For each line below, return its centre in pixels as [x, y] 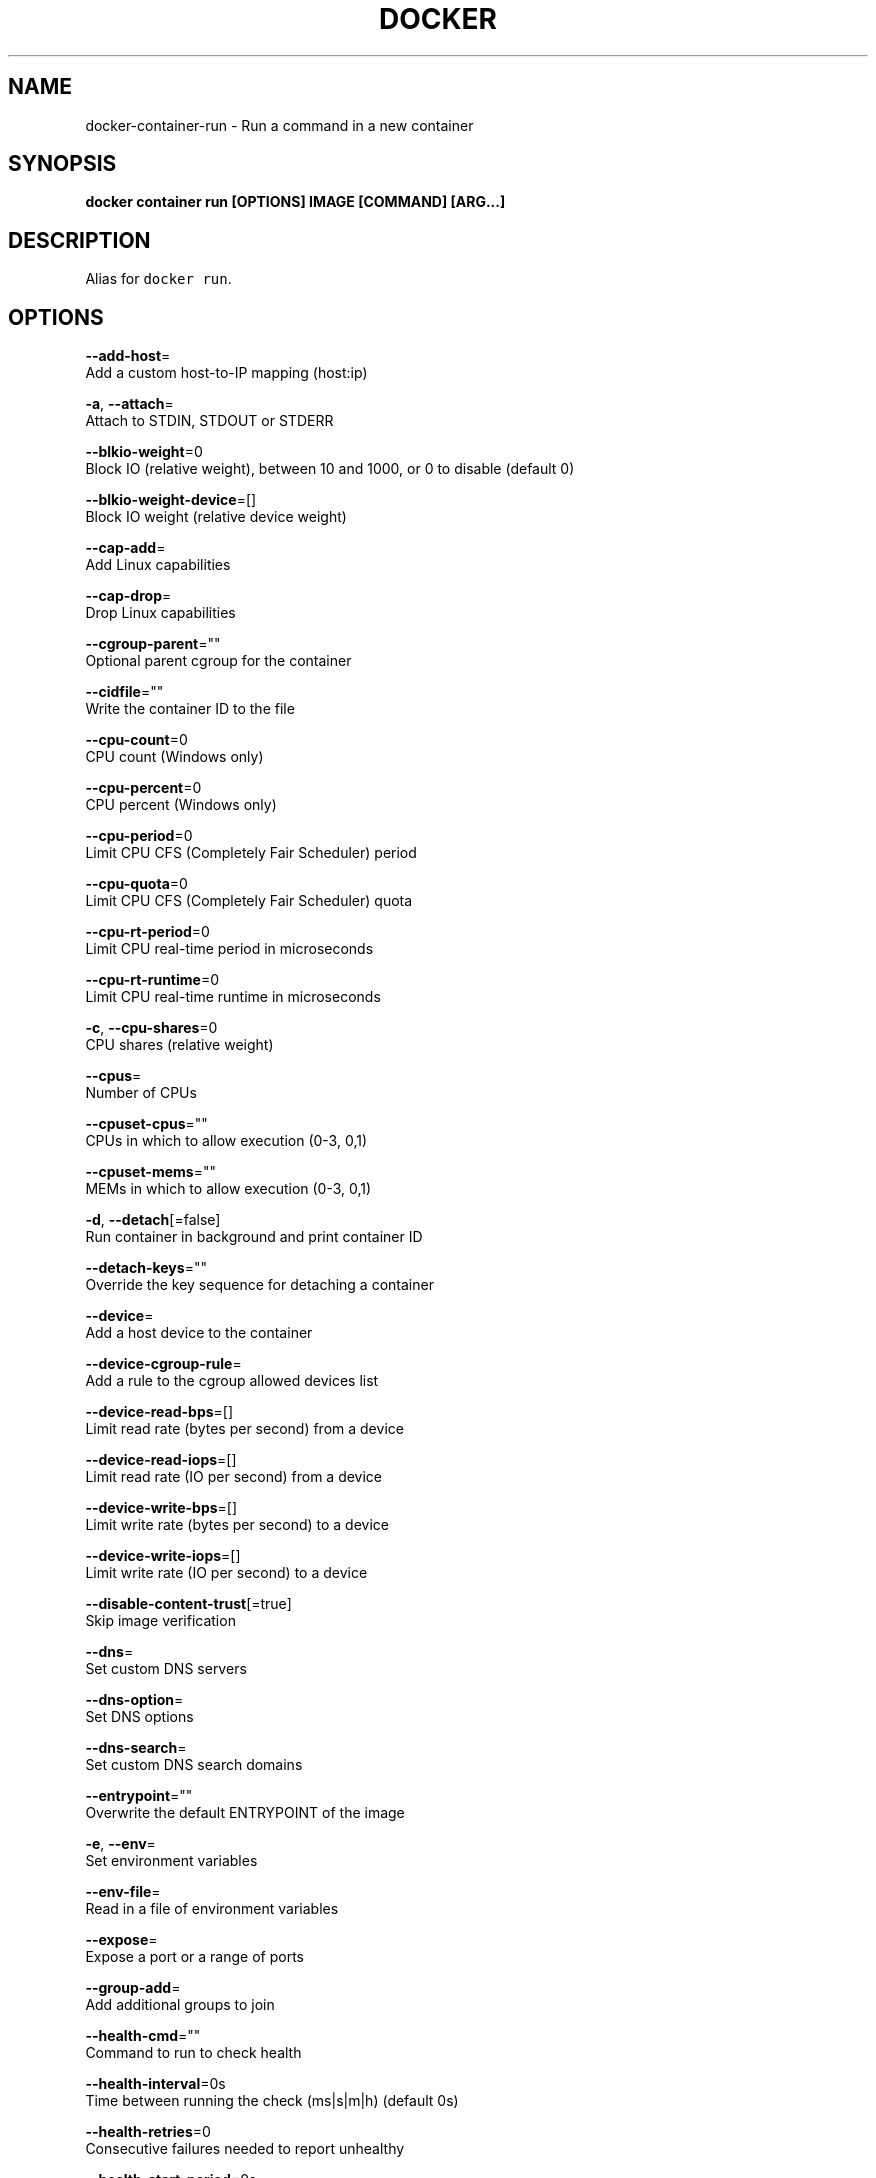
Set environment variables [171, 1861]
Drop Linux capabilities [160, 613]
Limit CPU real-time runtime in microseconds [233, 997]
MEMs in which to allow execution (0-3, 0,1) [228, 1189]
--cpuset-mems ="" [150, 1172]
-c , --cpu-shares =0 [151, 1028]
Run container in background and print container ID [254, 1237]
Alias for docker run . [158, 279]
